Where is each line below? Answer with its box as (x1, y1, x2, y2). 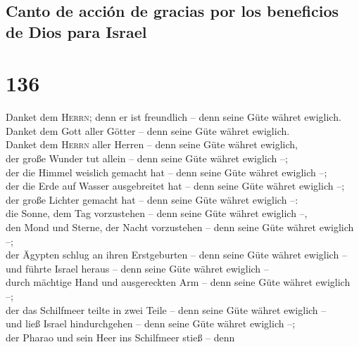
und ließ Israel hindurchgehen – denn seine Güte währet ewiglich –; (6, 316, 296, 331)
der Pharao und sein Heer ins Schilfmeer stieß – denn (6, 329, 235, 344)
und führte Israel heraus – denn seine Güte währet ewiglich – (6, 261, 269, 275)
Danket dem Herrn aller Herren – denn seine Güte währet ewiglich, (6, 137, 298, 152)
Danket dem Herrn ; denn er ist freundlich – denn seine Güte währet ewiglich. (6, 110, 341, 124)
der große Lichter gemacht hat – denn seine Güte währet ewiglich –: (6, 192, 298, 207)
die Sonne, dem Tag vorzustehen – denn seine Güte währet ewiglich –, (6, 206, 308, 221)
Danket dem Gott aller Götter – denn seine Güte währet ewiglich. (6, 123, 290, 138)
